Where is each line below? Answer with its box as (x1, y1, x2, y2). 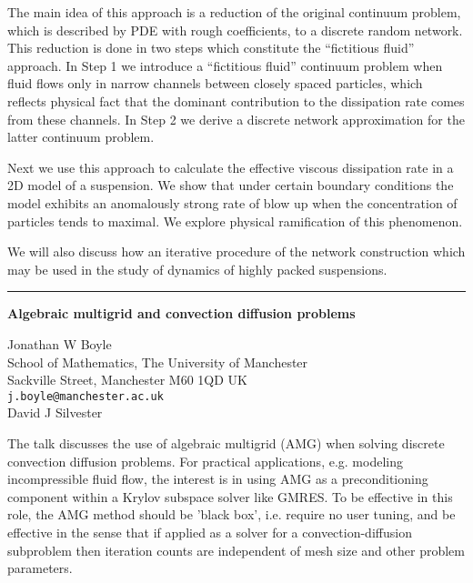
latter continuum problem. (7, 127, 155, 146)
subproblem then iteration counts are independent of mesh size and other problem (7, 540, 465, 559)
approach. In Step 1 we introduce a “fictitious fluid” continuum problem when (7, 55, 443, 75)
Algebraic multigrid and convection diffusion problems (7, 304, 356, 323)
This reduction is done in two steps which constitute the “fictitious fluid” (7, 38, 415, 57)
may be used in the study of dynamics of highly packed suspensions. (7, 259, 387, 278)
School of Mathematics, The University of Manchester (7, 352, 308, 371)
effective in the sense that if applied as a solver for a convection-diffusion (7, 522, 412, 541)
